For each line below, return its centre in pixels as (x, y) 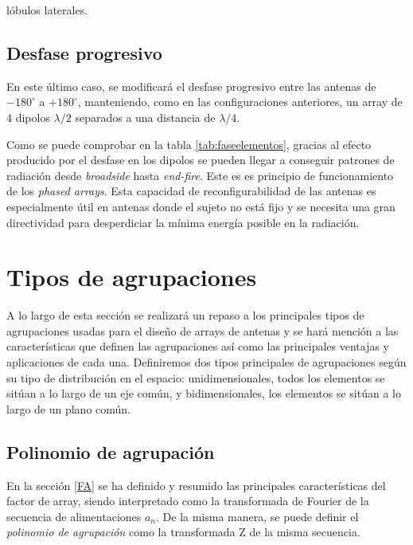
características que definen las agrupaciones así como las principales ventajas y (198, 346)
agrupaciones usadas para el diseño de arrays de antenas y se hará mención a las (203, 330)
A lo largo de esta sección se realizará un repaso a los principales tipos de (185, 315)
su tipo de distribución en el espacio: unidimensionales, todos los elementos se (196, 377)
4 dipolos (28, 117)
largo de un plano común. (69, 408)
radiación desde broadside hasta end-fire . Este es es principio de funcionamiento (200, 175)
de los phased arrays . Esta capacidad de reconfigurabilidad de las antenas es (191, 191)
